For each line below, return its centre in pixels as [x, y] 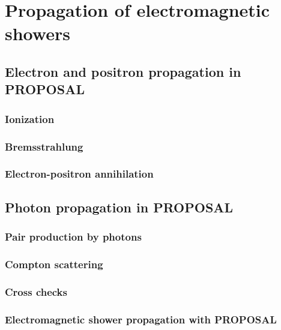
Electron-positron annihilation [79, 174]
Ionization [30, 118]
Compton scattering [54, 264]
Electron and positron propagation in [123, 71]
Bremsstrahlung [44, 146]
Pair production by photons [73, 236]
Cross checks [36, 291]
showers [38, 33]
